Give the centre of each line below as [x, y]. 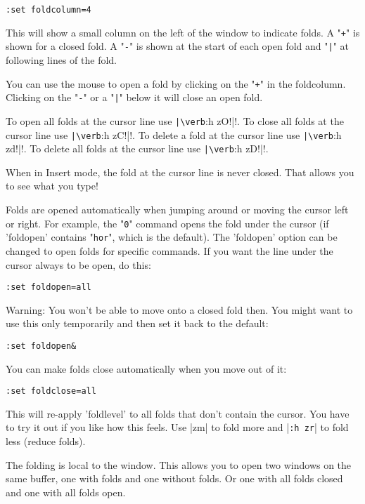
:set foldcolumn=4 [49, 10]
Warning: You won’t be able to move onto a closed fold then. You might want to [179, 309]
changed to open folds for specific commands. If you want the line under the [169, 250]
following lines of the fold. [61, 59]
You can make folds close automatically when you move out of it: [146, 368]
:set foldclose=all [51, 391]
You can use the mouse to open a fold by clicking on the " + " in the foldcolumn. [176, 83]
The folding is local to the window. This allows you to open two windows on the [179, 464]
